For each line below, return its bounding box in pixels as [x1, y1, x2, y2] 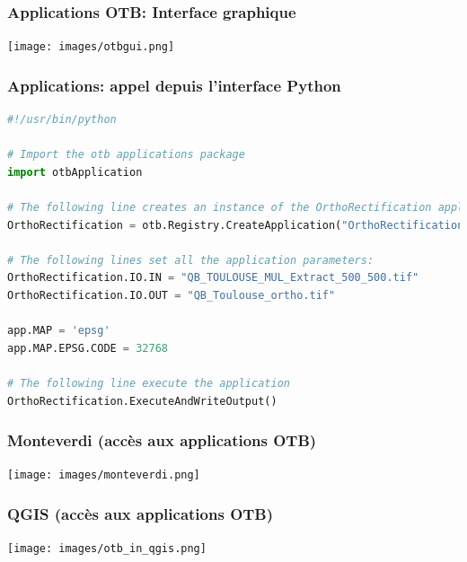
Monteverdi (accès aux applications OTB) [7, 429, 317, 452]
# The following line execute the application [7, 377, 290, 390]
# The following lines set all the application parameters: [7, 253, 374, 267]
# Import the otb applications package [7, 148, 245, 162]
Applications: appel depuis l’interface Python [7, 74, 341, 96]
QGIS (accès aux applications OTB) [7, 502, 274, 524]
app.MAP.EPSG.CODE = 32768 [7, 341, 168, 355]
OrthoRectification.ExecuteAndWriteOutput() [7, 394, 278, 408]
